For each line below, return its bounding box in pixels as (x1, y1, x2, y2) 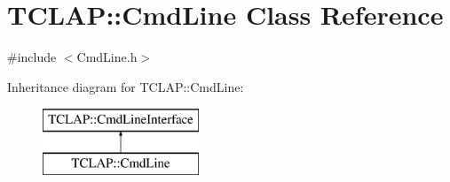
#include (7, 48, 57, 66)
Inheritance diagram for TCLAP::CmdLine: (7, 77, 244, 95)
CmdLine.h (76, 48, 138, 66)
